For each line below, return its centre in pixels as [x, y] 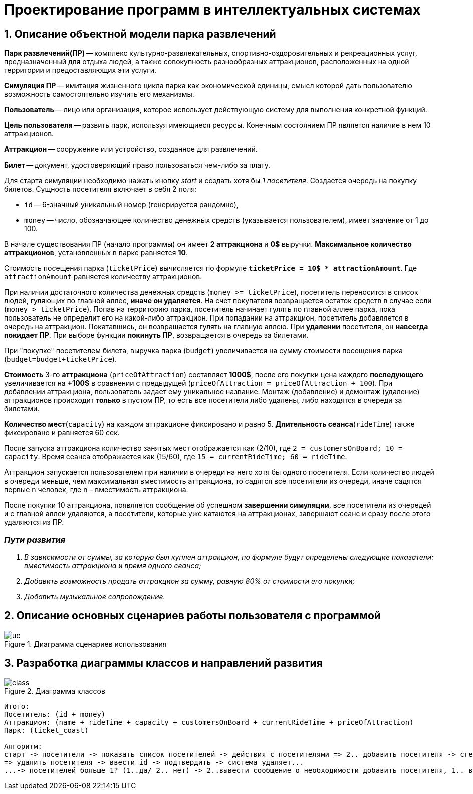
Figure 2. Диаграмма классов [55, 691]
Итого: [17, 706]
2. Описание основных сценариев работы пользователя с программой [192, 616]
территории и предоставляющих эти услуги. [80, 70]
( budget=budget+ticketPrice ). [60, 359]
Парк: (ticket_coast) [46, 730]
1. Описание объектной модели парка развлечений [140, 34]
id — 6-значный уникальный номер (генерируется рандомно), [131, 205]
